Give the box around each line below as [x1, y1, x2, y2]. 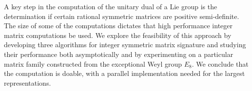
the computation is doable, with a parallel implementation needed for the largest [4, 68, 245, 78]
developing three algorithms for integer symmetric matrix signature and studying [4, 39, 246, 50]
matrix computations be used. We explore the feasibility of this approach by [4, 30, 232, 40]
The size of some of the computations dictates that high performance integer [4, 20, 233, 31]
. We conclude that [192, 58, 249, 69]
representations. [4, 77, 51, 88]
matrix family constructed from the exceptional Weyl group [4, 58, 182, 69]
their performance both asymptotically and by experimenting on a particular [4, 49, 233, 59]
